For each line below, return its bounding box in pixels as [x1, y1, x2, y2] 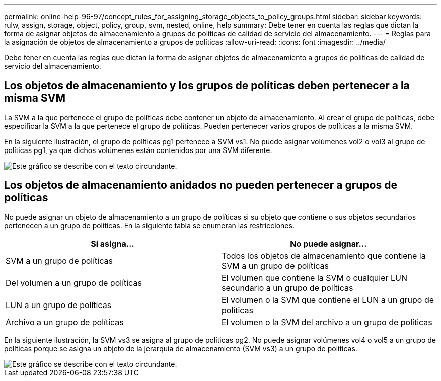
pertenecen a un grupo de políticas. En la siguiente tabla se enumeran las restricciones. [4, 221, 295, 230]
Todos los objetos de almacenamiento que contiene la [222, 250, 426, 261]
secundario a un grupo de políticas [222, 282, 353, 293]
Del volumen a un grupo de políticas [6, 277, 142, 288]
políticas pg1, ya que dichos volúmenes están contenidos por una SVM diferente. [4, 145, 272, 155]
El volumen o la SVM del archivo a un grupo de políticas [222, 317, 432, 327]
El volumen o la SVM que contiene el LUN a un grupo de [222, 294, 434, 305]
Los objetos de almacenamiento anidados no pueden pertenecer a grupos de [4, 179, 397, 192]
